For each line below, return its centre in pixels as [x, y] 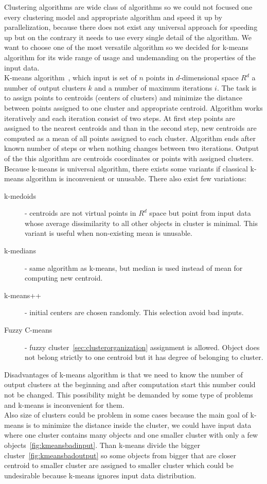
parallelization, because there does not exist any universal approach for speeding [131, 27]
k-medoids [20, 195]
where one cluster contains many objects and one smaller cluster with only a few [131, 435]
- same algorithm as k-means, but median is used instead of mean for [134, 267]
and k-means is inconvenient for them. [64, 404]
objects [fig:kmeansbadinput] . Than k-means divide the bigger [102, 445]
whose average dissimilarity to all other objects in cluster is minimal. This [141, 223]
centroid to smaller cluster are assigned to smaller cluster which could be [119, 465]
